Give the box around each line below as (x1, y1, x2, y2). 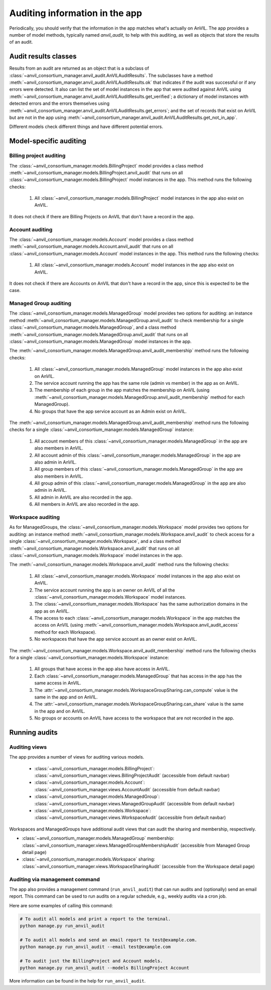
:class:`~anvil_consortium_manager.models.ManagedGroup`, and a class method (9, 324, 177, 331)
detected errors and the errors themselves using (9, 100, 110, 106)
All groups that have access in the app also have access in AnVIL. (34, 666, 170, 672)
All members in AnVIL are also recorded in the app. (34, 501, 140, 507)
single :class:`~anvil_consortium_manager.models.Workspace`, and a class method (9, 538, 181, 544)
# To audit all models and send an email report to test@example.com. (20, 937, 198, 943)
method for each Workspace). (34, 629, 96, 635)
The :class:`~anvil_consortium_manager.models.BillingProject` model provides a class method (9, 163, 203, 169)
